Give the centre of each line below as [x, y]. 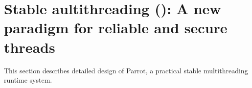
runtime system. [28, 80]
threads [30, 47]
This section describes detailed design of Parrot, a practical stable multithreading [126, 70]
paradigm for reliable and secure [116, 28]
